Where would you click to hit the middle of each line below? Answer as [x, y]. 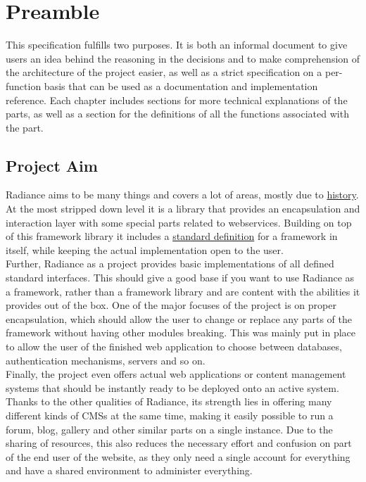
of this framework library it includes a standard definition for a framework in [172, 236]
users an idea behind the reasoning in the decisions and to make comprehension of [183, 58]
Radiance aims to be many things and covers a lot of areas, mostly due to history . [182, 195]
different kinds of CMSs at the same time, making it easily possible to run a [170, 415]
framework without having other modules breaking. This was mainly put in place [181, 332]
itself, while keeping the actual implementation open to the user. [145, 249]
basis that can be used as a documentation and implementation [181, 85]
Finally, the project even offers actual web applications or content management [176, 374]
